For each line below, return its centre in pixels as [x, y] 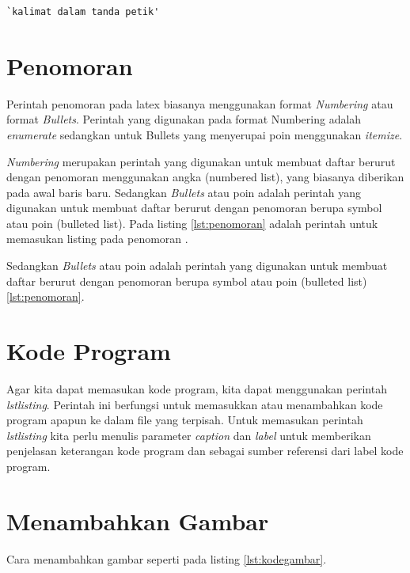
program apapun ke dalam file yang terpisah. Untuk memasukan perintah [185, 420]
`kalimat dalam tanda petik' [83, 12]
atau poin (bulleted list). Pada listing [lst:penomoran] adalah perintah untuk [192, 223]
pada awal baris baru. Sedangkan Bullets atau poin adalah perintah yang [184, 192]
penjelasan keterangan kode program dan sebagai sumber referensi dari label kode [205, 451]
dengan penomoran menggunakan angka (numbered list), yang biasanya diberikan [205, 177]
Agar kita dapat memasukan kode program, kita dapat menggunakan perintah [197, 388]
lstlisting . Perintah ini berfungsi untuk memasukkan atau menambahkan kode [195, 404]
